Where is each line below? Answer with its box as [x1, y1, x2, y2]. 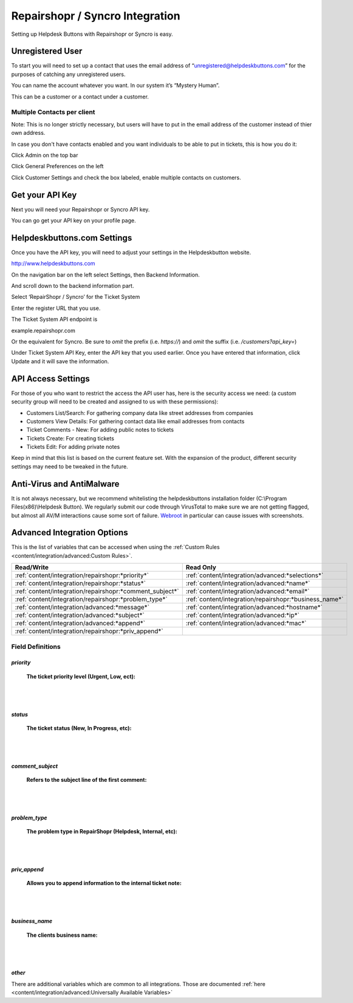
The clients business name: [26, 931, 98, 939]
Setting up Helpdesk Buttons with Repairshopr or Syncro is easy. [11, 30, 173, 38]
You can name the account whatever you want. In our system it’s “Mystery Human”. [11, 82, 220, 89]
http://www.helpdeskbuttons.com [11, 260, 95, 267]
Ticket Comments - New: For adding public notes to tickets [26, 426, 174, 434]
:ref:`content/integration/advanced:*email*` [185, 587, 310, 595]
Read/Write [15, 563, 49, 572]
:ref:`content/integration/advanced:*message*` [15, 603, 150, 612]
